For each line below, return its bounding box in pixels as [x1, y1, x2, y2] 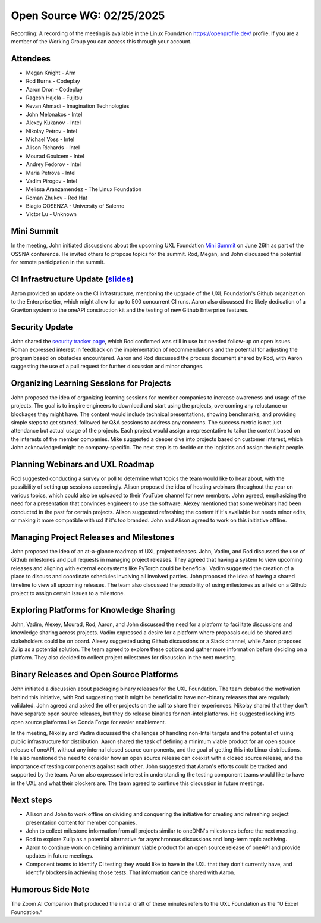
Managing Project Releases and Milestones [11, 532, 175, 542]
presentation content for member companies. [26, 819, 137, 826]
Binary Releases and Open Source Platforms [11, 669, 178, 680]
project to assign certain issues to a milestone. [11, 589, 125, 596]
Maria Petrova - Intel [26, 169, 76, 176]
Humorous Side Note [11, 884, 90, 895]
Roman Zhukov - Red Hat [26, 194, 87, 201]
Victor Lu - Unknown [26, 211, 77, 218]
